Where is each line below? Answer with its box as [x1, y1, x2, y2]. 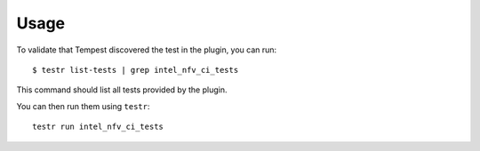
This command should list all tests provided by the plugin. [16, 84, 228, 95]
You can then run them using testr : [16, 100, 150, 111]
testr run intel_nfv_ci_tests [32, 122, 164, 132]
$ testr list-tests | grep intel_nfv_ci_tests [32, 65, 239, 75]
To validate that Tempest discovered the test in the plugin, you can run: [16, 44, 277, 55]
